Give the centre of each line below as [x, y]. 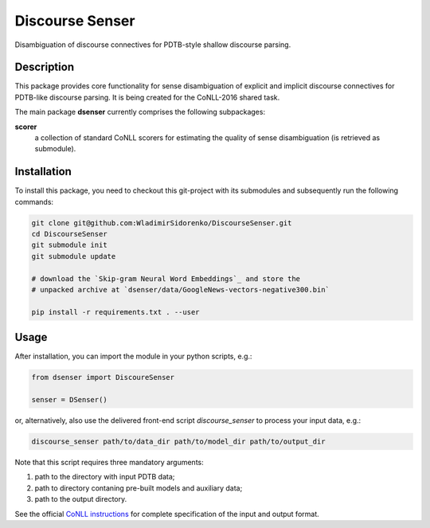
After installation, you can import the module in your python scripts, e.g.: [133, 356]
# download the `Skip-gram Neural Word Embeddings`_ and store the [166, 278]
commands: [34, 201]
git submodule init [69, 245]
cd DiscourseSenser [69, 234]
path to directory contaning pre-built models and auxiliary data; [139, 488]
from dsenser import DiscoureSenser [103, 377]
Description [45, 67]
